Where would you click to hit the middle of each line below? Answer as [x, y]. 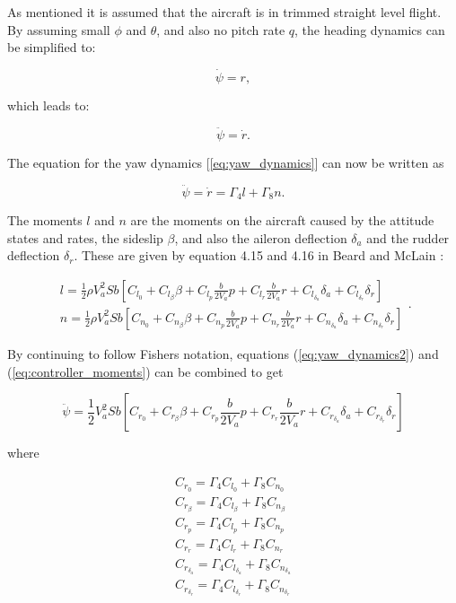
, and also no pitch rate [221, 29]
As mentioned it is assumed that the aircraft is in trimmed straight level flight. [224, 12]
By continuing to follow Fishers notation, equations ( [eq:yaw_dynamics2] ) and [223, 353]
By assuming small [59, 29]
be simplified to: [52, 47]
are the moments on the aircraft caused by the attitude [282, 220]
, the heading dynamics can [370, 29]
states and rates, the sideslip [85, 237]
